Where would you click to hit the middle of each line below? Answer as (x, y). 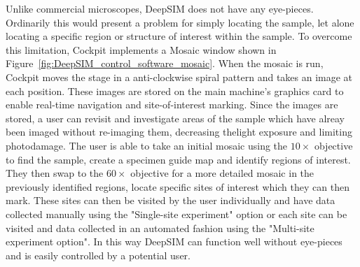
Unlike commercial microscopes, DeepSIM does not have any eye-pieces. (160, 8)
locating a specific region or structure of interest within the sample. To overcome (179, 36)
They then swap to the (55, 173)
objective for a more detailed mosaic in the (222, 173)
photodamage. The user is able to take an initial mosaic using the (147, 145)
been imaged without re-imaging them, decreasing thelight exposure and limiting (179, 132)
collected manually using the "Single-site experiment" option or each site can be (176, 214)
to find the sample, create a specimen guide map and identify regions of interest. (178, 159)
